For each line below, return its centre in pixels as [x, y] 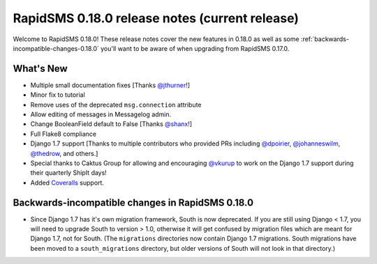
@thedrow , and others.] [64, 153]
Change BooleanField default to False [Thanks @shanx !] [111, 124]
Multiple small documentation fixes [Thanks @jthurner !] [110, 85]
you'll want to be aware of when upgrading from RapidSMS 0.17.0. [195, 48]
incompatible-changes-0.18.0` [56, 48]
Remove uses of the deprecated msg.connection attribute [116, 104]
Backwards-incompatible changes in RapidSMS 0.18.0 [133, 202]
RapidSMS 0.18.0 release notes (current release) [156, 18]
